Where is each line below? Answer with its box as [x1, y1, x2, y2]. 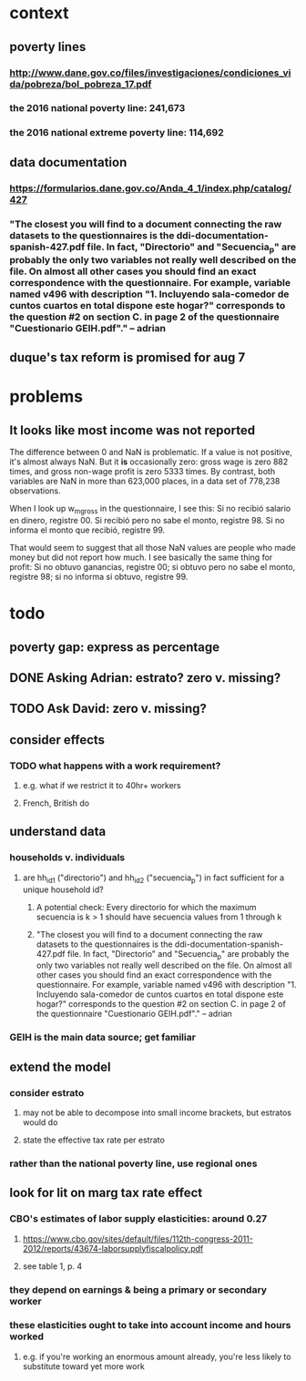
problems [9, 386, 84, 407]
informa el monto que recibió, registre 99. [9, 524, 166, 535]
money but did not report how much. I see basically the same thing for [9, 552, 273, 563]
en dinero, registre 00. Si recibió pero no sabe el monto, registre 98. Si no [9, 515, 285, 526]
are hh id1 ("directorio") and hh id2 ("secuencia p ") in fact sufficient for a [22, 872, 285, 885]
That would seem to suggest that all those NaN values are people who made [9, 543, 296, 553]
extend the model [9, 1059, 111, 1074]
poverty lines [9, 39, 87, 55]
